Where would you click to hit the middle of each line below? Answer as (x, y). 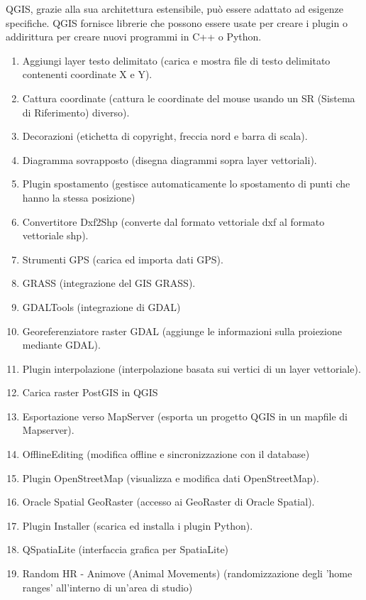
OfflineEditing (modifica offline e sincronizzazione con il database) (166, 454)
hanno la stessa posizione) (79, 197)
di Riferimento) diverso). (76, 112)
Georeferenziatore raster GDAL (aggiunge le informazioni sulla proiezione (182, 331)
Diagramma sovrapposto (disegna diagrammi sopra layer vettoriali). (170, 159)
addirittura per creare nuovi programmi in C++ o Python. (134, 37)
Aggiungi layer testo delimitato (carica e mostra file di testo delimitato (176, 60)
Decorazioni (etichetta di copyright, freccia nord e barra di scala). (165, 136)
